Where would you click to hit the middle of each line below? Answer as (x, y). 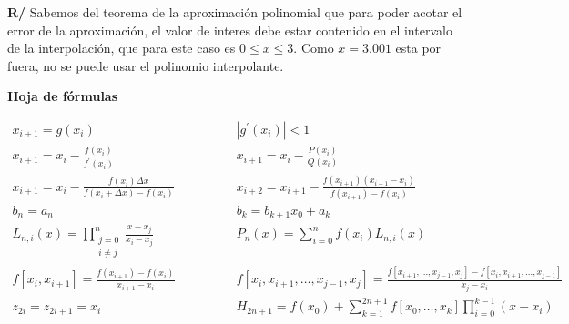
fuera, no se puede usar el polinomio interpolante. (146, 65)
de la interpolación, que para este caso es (122, 48)
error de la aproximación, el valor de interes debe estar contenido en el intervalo (230, 30)
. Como (314, 48)
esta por (418, 48)
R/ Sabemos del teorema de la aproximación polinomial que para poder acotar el (235, 12)
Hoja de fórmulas (63, 96)
